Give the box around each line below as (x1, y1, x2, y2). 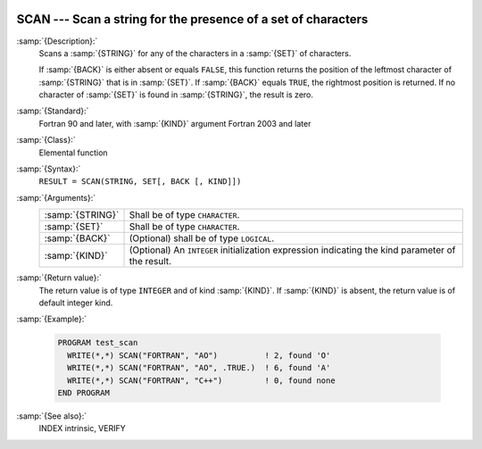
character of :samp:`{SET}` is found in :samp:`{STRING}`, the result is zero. (38, 89, 314, 100)
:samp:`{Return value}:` (16, 272, 103, 283)
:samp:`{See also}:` (16, 411, 87, 421)
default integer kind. (38, 297, 113, 308)
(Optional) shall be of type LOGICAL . (129, 232, 275, 245)
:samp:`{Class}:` (16, 135, 76, 146)
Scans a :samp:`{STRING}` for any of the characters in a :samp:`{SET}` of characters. (38, 47, 352, 58)
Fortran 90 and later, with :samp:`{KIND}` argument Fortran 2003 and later (38, 118, 312, 129)
